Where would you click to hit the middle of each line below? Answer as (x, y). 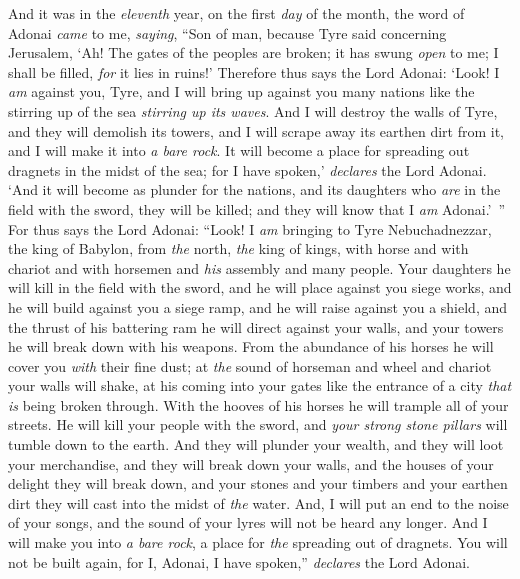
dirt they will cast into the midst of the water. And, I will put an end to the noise (258, 502)
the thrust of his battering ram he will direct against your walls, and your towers (256, 326)
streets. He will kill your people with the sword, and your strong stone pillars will (258, 424)
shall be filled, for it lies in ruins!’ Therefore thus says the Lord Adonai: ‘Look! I (254, 71)
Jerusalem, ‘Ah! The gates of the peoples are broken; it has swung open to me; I (253, 52)
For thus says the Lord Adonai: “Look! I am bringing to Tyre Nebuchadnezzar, (250, 228)
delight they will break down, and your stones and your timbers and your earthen (258, 483)
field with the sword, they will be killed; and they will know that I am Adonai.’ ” (257, 208)
